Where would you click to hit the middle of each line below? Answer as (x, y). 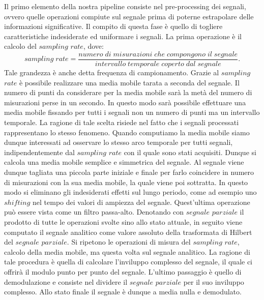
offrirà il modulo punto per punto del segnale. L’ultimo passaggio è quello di (123, 271)
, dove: (93, 46)
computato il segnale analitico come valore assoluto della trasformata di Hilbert (128, 232)
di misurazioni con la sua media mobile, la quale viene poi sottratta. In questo (126, 182)
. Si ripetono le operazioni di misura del (129, 242)
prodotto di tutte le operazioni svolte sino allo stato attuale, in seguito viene (123, 221)
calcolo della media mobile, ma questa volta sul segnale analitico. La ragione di (127, 251)
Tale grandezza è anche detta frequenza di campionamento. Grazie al (112, 72)
